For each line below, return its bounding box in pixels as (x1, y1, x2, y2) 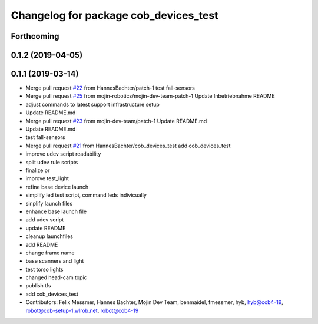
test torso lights (25, 266, 64, 273)
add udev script (25, 216, 64, 223)
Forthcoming (11, 31, 59, 41)
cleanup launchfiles (25, 233, 74, 240)
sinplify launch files (25, 200, 73, 207)
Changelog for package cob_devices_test (11, 9, 218, 22)
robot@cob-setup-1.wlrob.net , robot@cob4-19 (25, 307, 139, 314)
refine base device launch (25, 183, 89, 190)
